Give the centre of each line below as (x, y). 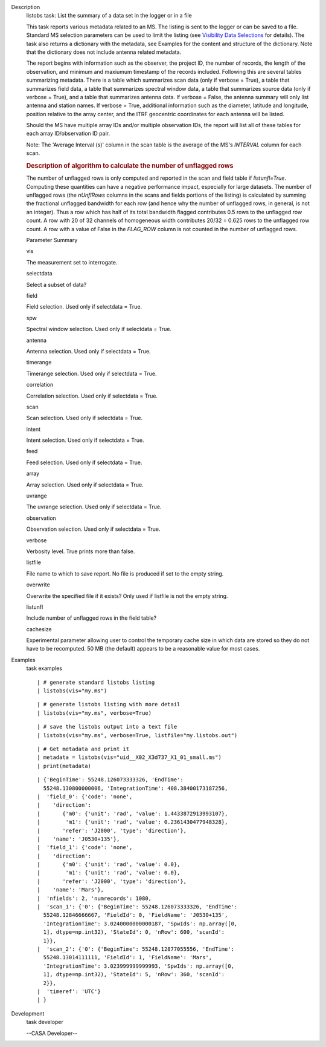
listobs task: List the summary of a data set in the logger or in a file (109, 16)
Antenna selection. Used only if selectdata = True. (88, 351)
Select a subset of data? (56, 284)
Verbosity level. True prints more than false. (81, 551)
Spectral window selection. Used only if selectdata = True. (99, 329)
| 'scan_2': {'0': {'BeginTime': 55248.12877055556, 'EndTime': (136, 949)
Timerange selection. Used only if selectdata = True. (91, 373)
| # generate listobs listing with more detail (109, 704)
